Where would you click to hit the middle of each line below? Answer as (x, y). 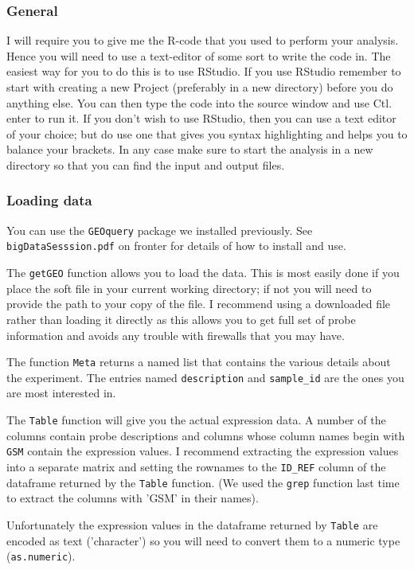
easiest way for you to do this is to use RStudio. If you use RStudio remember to (204, 71)
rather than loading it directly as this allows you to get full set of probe (181, 319)
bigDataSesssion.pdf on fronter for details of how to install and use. (176, 246)
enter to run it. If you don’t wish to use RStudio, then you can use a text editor (201, 118)
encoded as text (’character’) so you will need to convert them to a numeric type (203, 540)
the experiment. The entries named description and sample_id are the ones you (205, 377)
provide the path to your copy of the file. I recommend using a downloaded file (199, 304)
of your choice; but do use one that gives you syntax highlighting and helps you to (207, 133)
